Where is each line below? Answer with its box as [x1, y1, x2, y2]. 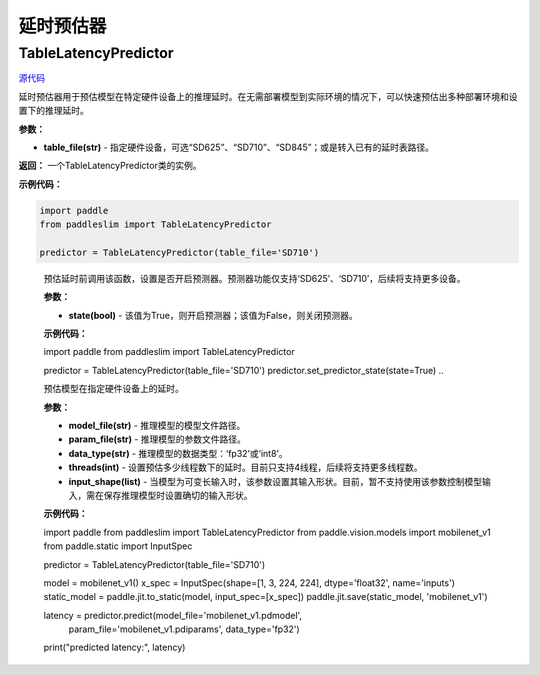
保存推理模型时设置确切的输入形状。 [103, 489, 253, 501]
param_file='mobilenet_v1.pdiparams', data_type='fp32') [68, 623, 300, 635]
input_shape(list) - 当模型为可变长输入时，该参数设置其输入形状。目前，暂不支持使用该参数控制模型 [68, 475, 483, 487]
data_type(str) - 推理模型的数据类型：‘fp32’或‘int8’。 [68, 447, 288, 459]
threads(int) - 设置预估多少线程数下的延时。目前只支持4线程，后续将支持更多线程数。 [68, 461, 424, 474]
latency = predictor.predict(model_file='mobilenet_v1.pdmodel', [43, 609, 303, 621]
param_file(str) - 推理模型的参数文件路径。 [68, 433, 247, 445]
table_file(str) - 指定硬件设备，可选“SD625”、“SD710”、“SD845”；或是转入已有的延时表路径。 [43, 141, 435, 153]
